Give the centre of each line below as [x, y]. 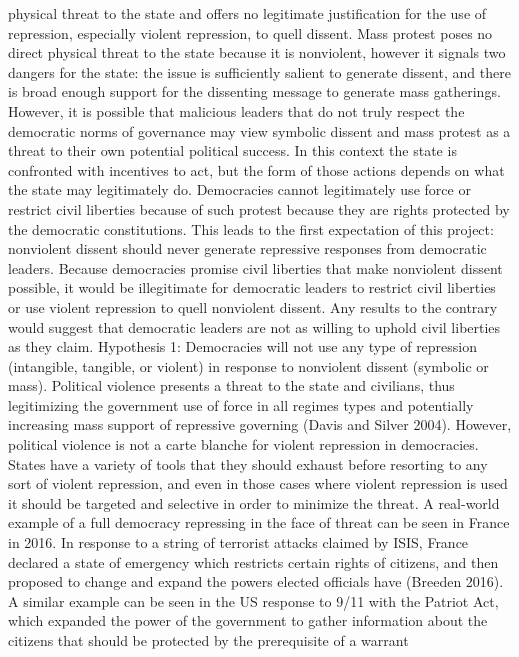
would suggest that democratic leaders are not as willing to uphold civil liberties [254, 326]
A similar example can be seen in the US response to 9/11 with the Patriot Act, [253, 600]
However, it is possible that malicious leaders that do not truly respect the [236, 110]
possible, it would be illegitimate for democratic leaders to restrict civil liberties [252, 287]
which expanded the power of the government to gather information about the [248, 620]
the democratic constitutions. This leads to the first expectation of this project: [251, 228]
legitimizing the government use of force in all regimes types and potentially [241, 404]
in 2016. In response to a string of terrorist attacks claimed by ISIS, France [238, 542]
